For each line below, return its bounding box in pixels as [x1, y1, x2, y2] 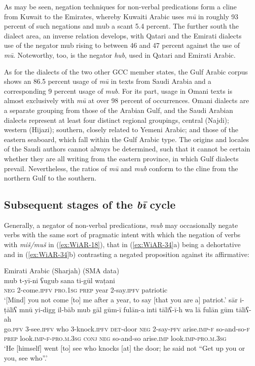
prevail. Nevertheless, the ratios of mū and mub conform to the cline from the [4, 163, 238, 173]
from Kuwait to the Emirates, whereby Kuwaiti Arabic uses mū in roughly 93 [4, 11, 239, 21]
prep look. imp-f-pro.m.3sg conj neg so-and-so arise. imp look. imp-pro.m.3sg [4, 333, 227, 343]
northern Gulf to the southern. [4, 173, 97, 183]
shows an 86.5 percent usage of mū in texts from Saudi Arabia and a [4, 76, 212, 86]
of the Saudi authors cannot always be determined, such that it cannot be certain [4, 144, 251, 154]
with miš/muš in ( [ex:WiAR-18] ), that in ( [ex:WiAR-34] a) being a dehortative [4, 239, 241, 250]
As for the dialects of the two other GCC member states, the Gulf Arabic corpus [4, 66, 248, 76]
